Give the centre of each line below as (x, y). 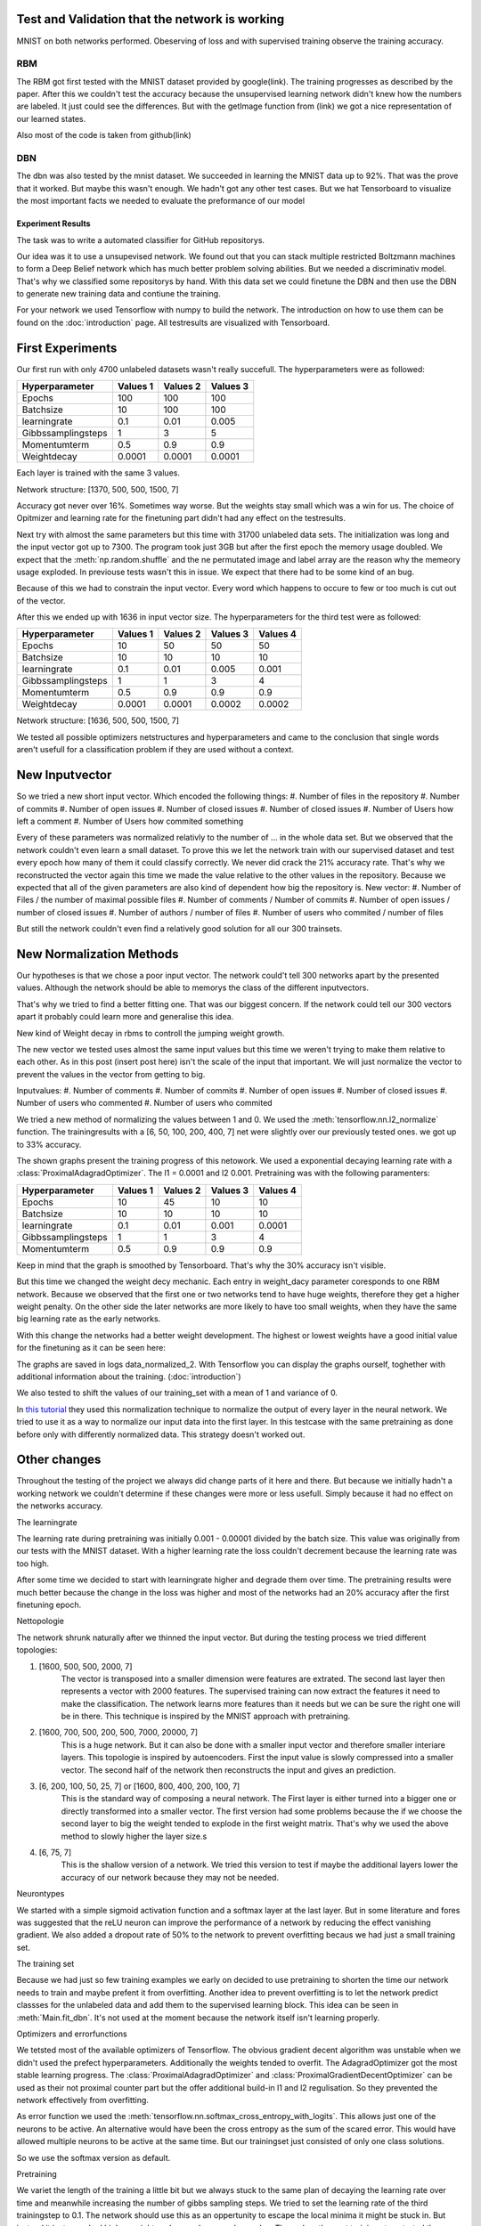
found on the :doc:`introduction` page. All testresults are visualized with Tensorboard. (173, 322)
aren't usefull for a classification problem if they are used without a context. (155, 750)
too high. (33, 1564)
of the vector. (41, 600)
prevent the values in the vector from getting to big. (111, 1074)
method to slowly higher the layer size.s (134, 1836)
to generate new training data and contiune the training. (119, 294)
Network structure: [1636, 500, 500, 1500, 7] (98, 720)
